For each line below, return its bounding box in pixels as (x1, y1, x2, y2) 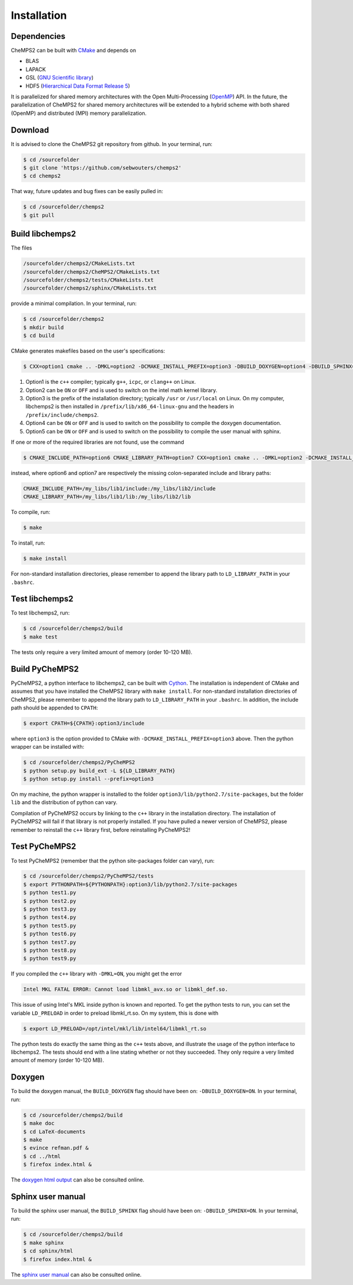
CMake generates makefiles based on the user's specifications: (11, 347, 165, 354)
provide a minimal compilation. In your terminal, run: (11, 300, 137, 307)
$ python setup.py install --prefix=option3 (23, 776, 154, 782)
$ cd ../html (23, 1153, 61, 1160)
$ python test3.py (23, 906, 76, 912)
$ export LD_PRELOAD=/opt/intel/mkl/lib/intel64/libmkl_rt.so (23, 1025, 207, 1032)
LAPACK (25, 65, 46, 73)
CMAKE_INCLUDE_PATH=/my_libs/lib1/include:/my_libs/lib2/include (23, 485, 216, 492)
